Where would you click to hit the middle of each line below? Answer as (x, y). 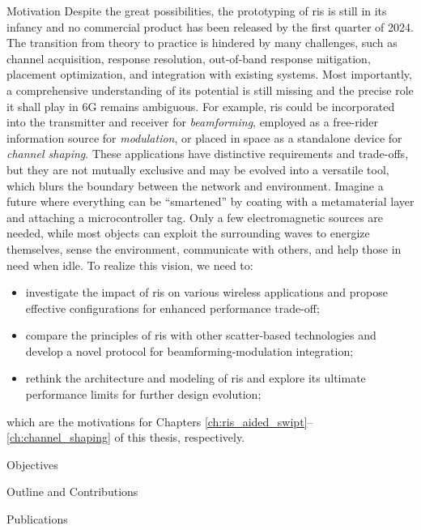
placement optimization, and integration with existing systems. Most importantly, (209, 74)
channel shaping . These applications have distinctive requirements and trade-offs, (208, 154)
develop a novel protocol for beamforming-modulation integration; (189, 350)
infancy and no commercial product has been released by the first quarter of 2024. (210, 26)
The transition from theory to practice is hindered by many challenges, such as (202, 43)
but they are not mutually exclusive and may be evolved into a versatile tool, (198, 169)
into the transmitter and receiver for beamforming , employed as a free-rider (193, 122)
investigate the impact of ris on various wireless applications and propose (206, 292)
